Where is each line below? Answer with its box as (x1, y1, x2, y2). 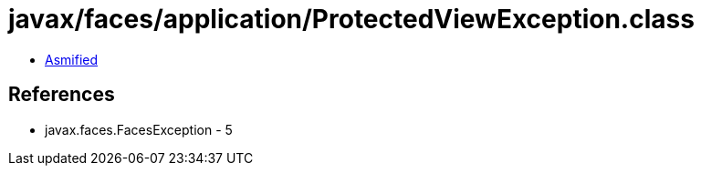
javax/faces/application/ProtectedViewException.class (8, 4, 695, 35)
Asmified (45, 51, 99, 67)
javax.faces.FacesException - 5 (45, 121, 233, 137)
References (8, 83, 115, 107)
